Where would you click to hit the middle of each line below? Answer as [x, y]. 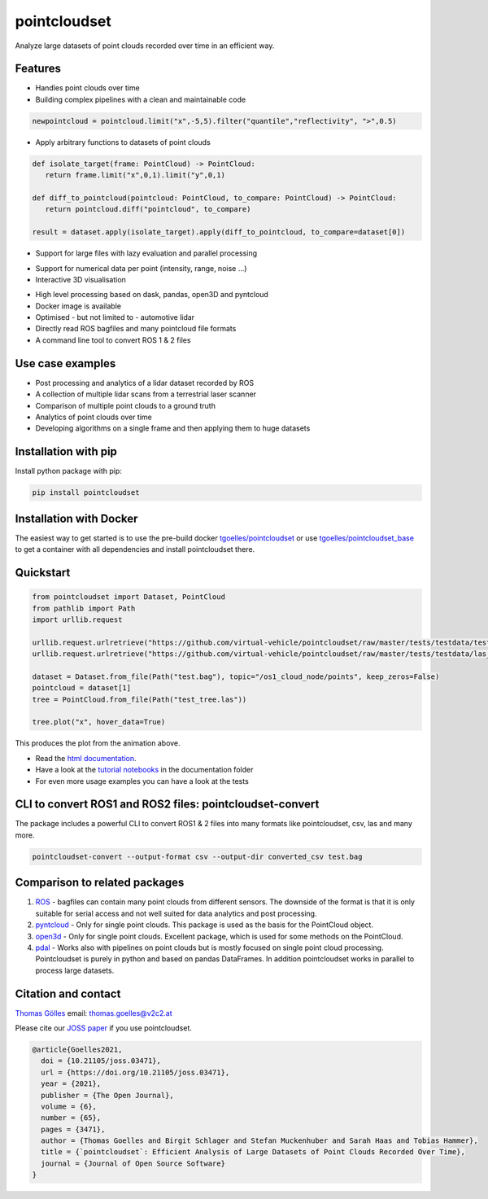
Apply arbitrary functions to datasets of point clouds [123, 142]
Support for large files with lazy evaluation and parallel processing [146, 253]
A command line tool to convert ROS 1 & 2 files [113, 340]
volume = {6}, [69, 1106]
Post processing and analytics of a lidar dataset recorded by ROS [145, 383]
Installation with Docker [76, 518]
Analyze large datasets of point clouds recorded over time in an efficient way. [145, 46]
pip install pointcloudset [86, 493]
